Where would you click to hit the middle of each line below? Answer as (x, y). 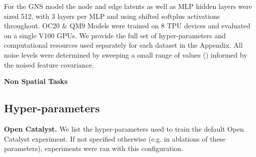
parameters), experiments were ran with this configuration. (94, 148)
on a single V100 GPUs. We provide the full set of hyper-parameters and (115, 35)
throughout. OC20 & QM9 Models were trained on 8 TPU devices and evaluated (127, 26)
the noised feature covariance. (49, 64)
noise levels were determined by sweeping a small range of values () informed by (126, 54)
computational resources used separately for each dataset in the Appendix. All (124, 45)
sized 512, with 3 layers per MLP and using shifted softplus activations (112, 16)
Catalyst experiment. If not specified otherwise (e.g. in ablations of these (115, 138)
